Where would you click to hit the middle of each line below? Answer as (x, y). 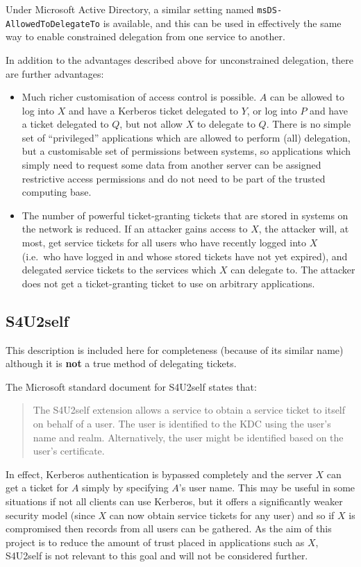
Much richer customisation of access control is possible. (139, 97)
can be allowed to (307, 97)
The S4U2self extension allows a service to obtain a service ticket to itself (189, 410)
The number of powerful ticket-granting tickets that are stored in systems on (185, 215)
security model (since (50, 515)
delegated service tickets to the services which (119, 270)
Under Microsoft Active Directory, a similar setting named (130, 9)
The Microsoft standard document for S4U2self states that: (131, 386)
